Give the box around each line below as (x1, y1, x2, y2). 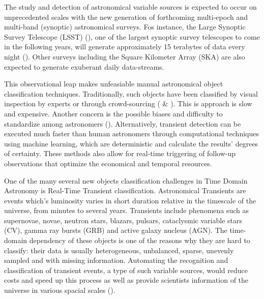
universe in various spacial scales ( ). (4, 285, 115, 295)
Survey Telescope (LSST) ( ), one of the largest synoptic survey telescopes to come (4, 31, 260, 42)
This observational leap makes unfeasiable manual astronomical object (4, 78, 223, 89)
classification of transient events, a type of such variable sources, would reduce (4, 264, 248, 275)
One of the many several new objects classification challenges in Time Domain (4, 175, 248, 186)
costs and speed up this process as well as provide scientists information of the (4, 275, 249, 285)
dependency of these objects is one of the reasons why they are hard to (29, 235, 250, 246)
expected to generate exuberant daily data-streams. (4, 61, 164, 72)
